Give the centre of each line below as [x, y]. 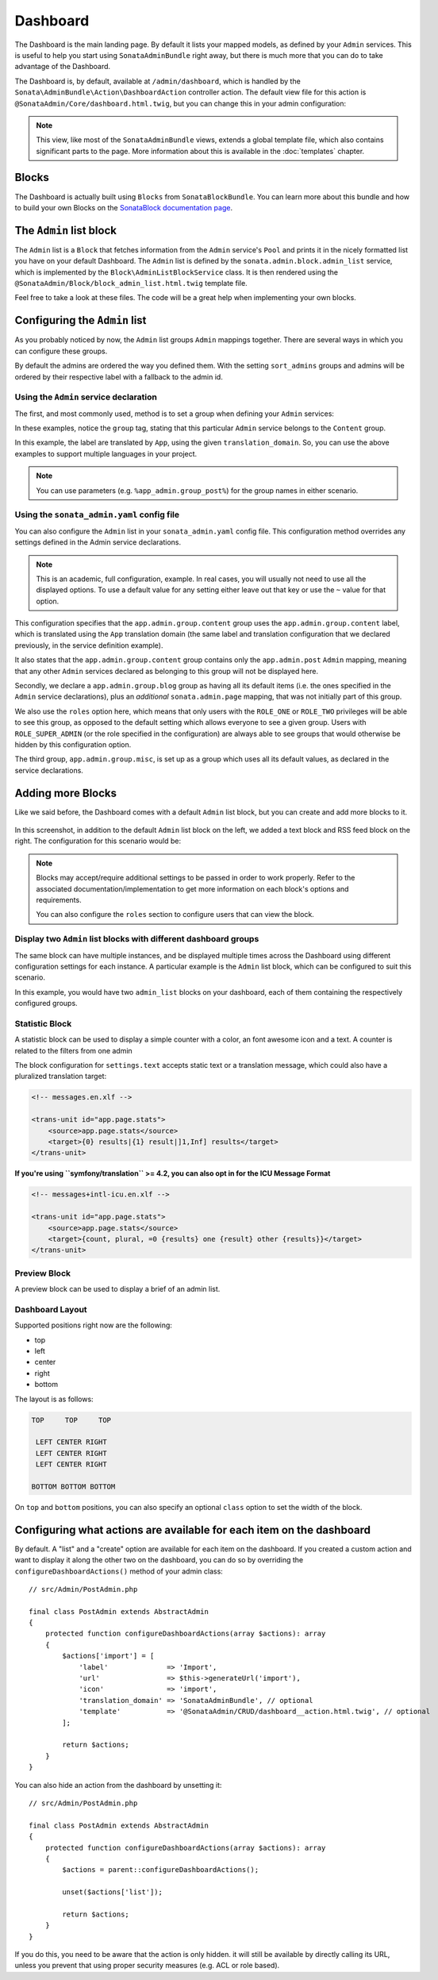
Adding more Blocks [66, 793]
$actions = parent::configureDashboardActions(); [161, 1870]
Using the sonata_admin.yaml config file [97, 514]
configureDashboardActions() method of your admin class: [119, 1571]
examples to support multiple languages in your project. [106, 453]
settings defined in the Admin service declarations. [98, 542]
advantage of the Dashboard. [63, 67]
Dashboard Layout [51, 1309]
